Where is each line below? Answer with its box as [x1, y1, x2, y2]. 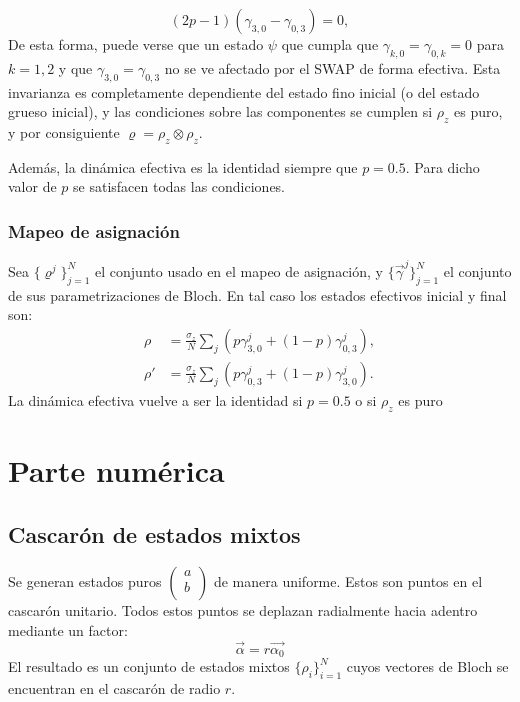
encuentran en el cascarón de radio [8, 677, 221, 698]
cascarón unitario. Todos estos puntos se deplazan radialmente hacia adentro [8, 600, 478, 621]
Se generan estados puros [8, 571, 162, 592]
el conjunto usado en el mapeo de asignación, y [95, 260, 383, 281]
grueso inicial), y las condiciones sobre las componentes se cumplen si [8, 101, 433, 122]
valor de [8, 176, 57, 197]
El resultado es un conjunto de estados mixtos [8, 656, 290, 677]
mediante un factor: [8, 619, 128, 640]
